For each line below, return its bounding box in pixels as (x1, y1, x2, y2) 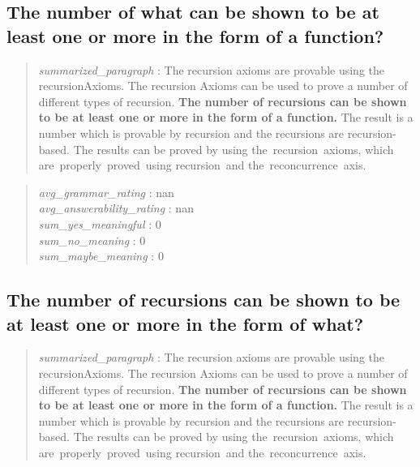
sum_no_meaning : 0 (38, 231, 146, 248)
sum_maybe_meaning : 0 (38, 247, 164, 264)
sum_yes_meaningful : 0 (38, 215, 161, 232)
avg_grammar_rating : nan (38, 183, 174, 200)
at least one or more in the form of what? (6, 311, 364, 336)
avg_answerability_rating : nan (38, 199, 194, 216)
